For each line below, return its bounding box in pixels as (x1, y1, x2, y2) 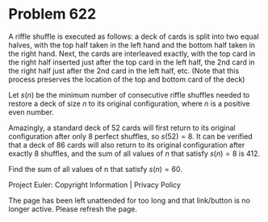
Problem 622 (8, 5, 97, 23)
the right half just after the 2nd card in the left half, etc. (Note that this (8, 65, 240, 75)
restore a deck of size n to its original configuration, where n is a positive (8, 98, 250, 108)
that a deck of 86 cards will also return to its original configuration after (8, 140, 245, 149)
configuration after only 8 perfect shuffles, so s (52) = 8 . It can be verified (8, 131, 253, 141)
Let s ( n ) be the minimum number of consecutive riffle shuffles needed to (8, 90, 250, 99)
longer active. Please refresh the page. (8, 203, 138, 214)
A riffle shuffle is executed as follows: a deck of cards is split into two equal (8, 31, 260, 41)
